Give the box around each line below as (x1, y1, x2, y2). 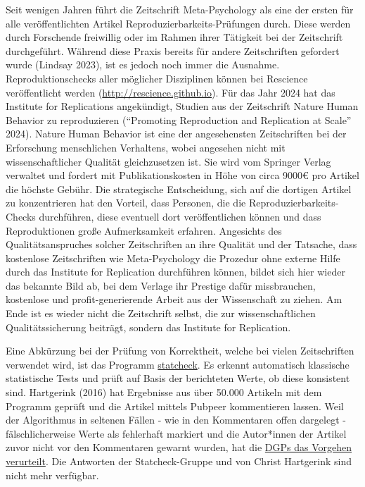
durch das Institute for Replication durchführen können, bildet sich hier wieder (6, 264, 345, 279)
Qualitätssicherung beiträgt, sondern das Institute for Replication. (6, 319, 291, 334)
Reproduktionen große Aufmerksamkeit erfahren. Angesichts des (6, 223, 282, 238)
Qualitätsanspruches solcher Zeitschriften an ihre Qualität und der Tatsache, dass (6, 237, 357, 252)
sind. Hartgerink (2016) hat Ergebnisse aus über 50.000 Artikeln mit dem (6, 385, 322, 400)
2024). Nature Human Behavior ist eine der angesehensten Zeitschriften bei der (6, 126, 347, 141)
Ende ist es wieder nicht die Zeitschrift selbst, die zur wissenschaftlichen (6, 306, 316, 321)
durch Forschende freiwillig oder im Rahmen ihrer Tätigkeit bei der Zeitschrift (6, 30, 343, 44)
